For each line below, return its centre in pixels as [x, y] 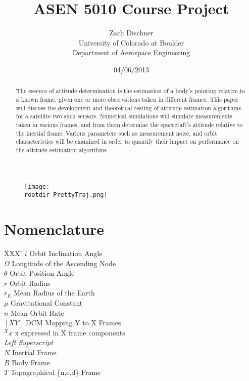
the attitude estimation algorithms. [62, 150]
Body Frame [31, 362]
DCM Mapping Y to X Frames [73, 323]
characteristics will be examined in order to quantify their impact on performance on [128, 141]
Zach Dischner [131, 33]
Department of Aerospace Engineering [131, 52]
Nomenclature [54, 229]
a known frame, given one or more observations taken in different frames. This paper [127, 99]
